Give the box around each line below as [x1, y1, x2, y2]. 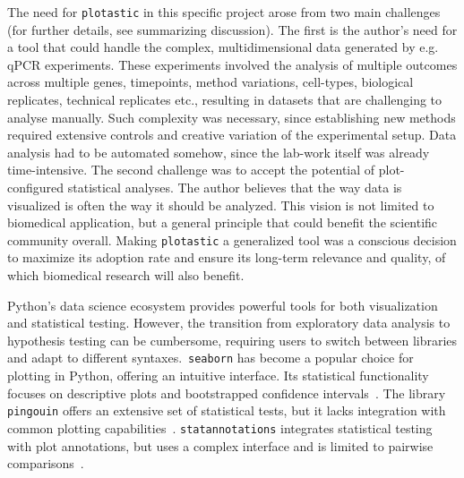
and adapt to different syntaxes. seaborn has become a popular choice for [7, 348, 414, 367]
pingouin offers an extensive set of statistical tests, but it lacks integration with [7, 401, 446, 420]
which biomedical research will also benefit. [7, 266, 245, 285]
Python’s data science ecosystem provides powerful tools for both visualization [7, 295, 438, 314]
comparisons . [7, 454, 84, 473]
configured [7, 178, 64, 196]
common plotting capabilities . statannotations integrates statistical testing [7, 418, 433, 437]
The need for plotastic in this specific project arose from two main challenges [7, 3, 441, 21]
